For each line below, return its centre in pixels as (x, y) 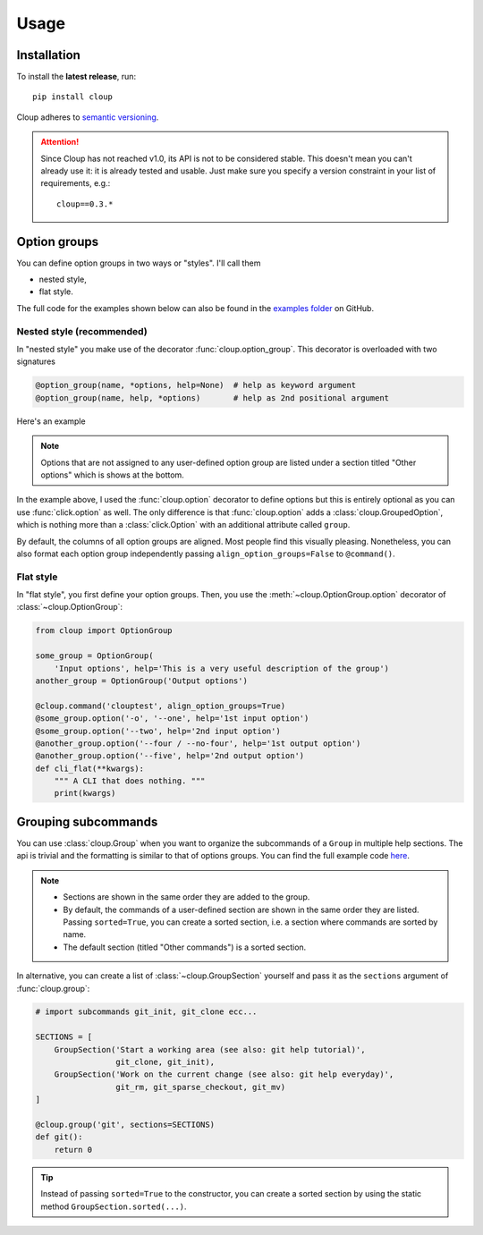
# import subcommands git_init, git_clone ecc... (146, 1012)
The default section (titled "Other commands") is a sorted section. (185, 947)
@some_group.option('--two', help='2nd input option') (158, 731)
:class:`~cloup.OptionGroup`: (70, 607)
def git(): (59, 1137)
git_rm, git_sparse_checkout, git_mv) (200, 1087)
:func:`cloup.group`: (53, 988)
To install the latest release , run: (76, 77)
